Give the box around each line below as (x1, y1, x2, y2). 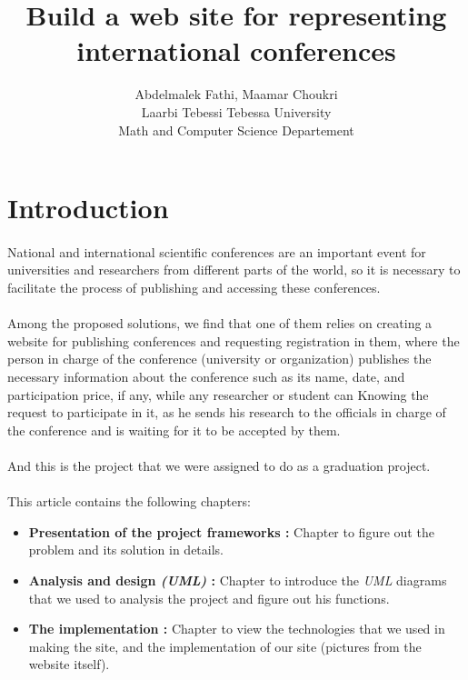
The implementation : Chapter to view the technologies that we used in (28, 619, 445, 638)
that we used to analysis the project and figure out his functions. (28, 588, 390, 607)
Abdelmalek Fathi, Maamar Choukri (134, 85, 338, 104)
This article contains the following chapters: (7, 492, 251, 511)
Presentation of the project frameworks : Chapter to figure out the (28, 522, 434, 541)
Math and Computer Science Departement (118, 120, 354, 139)
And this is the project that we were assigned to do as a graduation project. (7, 456, 431, 475)
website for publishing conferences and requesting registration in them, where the (7, 331, 460, 350)
